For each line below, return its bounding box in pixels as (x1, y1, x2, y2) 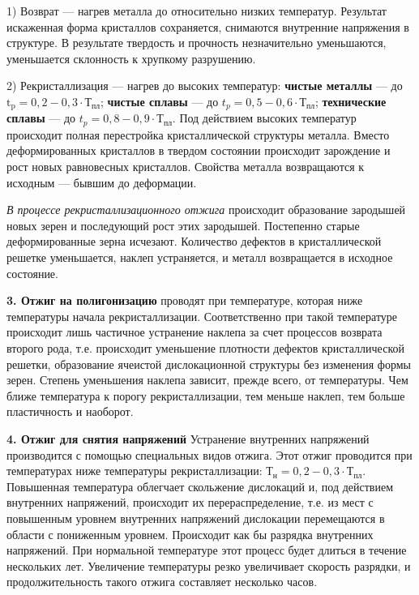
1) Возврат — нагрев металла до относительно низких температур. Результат (6, 2, 387, 19)
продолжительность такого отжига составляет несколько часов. (6, 573, 318, 590)
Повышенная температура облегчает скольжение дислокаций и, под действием (6, 477, 394, 494)
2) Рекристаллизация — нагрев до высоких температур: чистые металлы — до (6, 77, 403, 94)
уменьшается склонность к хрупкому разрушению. (6, 49, 256, 66)
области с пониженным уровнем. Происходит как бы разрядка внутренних (6, 525, 374, 542)
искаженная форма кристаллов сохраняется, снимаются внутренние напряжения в (6, 18, 409, 35)
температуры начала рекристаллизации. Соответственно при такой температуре (6, 307, 398, 324)
